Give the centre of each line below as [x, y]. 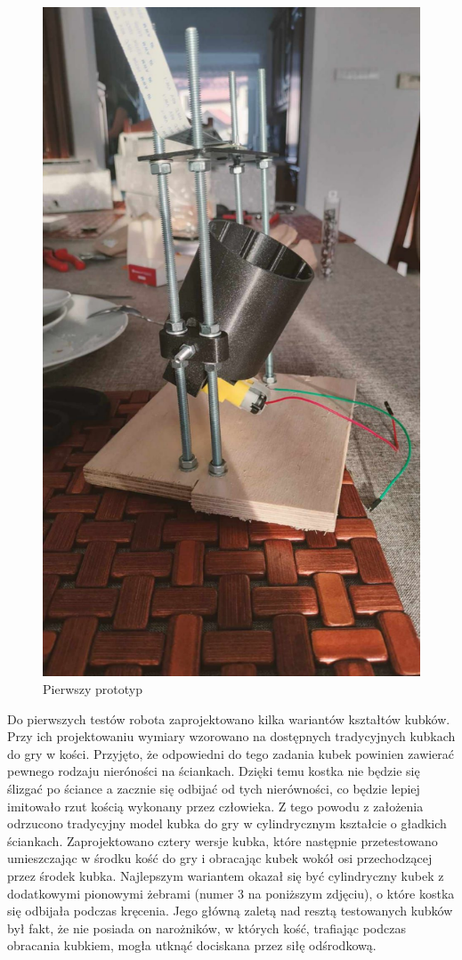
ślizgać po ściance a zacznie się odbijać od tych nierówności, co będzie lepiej [214, 789]
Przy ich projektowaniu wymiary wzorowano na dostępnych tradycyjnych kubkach [231, 736]
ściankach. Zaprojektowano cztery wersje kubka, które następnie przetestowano [223, 840]
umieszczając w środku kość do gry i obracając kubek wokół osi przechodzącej [220, 858]
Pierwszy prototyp [93, 689]
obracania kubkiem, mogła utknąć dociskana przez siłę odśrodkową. [192, 945]
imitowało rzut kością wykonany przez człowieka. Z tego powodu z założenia [215, 806]
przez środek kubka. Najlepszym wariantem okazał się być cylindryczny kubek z [226, 875]
